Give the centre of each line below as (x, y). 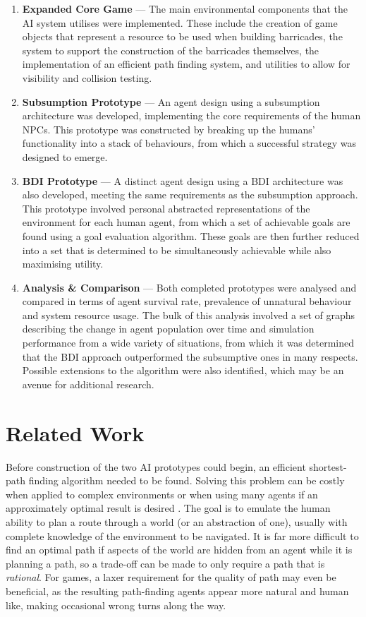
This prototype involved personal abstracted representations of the (166, 208)
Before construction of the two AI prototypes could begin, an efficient (156, 466)
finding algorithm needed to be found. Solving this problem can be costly (187, 480)
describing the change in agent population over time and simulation (168, 329)
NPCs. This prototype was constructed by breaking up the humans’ (169, 129)
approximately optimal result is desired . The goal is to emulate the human (168, 508)
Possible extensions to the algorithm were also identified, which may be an (183, 370)
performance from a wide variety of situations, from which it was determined (188, 343)
